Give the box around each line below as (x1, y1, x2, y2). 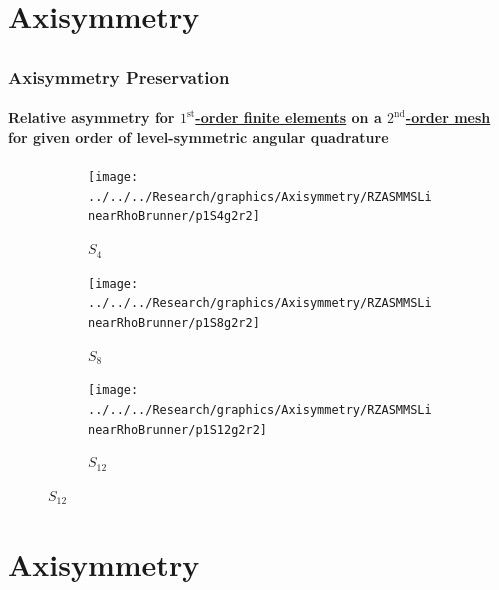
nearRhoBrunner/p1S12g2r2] (88, 422, 267, 437)
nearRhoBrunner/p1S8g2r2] (88, 315, 260, 330)
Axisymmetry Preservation (8, 64, 230, 89)
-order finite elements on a (195, 107, 382, 128)
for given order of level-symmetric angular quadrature (8, 126, 389, 147)
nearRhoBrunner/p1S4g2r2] (88, 209, 260, 224)
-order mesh (405, 107, 491, 128)
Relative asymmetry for (8, 107, 175, 128)
